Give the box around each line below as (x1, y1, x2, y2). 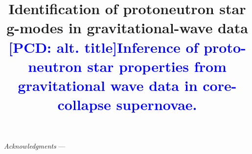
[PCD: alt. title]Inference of (8, 37, 199, 57)
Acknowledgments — (4, 141, 66, 151)
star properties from (87, 56, 227, 76)
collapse (57, 94, 111, 114)
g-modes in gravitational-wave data (6, 18, 248, 38)
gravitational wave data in (18, 75, 198, 95)
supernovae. (116, 94, 197, 114)
